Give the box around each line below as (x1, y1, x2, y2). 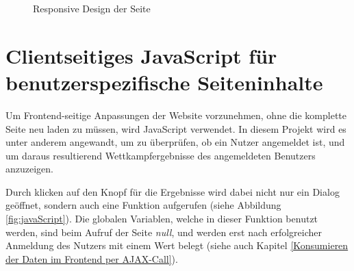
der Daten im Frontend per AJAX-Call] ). (5, 251, 178, 266)
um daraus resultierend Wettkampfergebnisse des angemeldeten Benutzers (5, 148, 316, 162)
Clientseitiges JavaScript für (5, 41, 277, 69)
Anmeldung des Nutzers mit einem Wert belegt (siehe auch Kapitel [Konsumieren (5, 238, 349, 253)
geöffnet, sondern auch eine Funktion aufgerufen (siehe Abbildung (5, 198, 281, 212)
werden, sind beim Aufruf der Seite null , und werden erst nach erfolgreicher (5, 224, 323, 239)
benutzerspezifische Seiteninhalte (5, 68, 323, 96)
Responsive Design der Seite (33, 1, 151, 15)
